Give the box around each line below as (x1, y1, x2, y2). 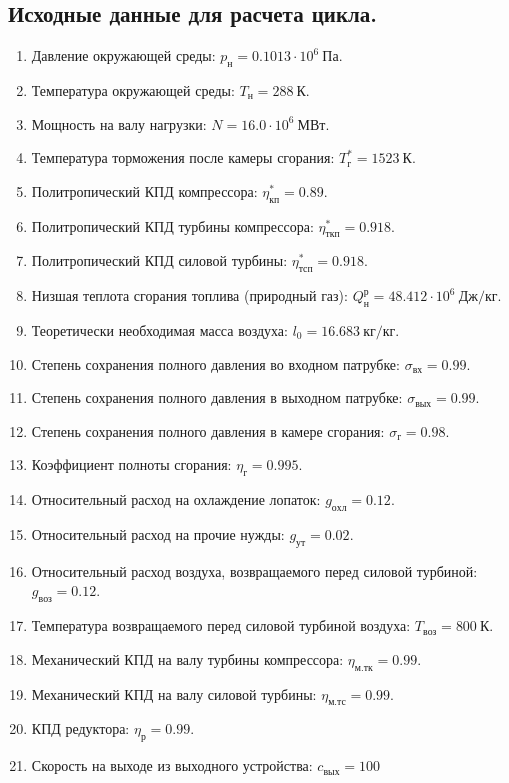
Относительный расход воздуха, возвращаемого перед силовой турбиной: (31, 560, 478, 581)
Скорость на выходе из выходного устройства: (31, 755, 313, 776)
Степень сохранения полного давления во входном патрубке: (31, 353, 400, 374)
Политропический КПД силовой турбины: (31, 250, 288, 271)
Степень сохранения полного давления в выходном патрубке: (31, 387, 403, 408)
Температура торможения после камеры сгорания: (31, 147, 335, 168)
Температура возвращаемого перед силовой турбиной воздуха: (31, 615, 411, 636)
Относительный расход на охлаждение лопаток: (31, 489, 321, 510)
